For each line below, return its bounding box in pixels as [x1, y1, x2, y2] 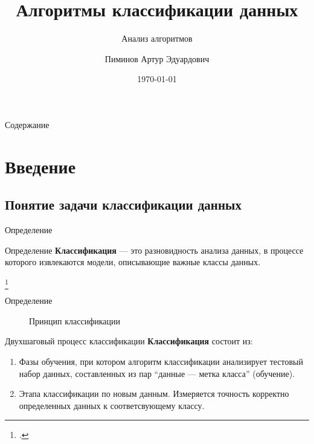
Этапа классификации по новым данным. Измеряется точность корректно [19, 387, 289, 400]
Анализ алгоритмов [121, 32, 193, 45]
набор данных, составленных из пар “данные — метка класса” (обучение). [19, 367, 295, 379]
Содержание [5, 118, 50, 130]
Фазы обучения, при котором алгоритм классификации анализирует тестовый [19, 355, 304, 367]
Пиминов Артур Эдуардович [104, 52, 210, 65]
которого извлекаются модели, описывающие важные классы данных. [5, 256, 261, 268]
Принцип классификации [29, 314, 120, 327]
